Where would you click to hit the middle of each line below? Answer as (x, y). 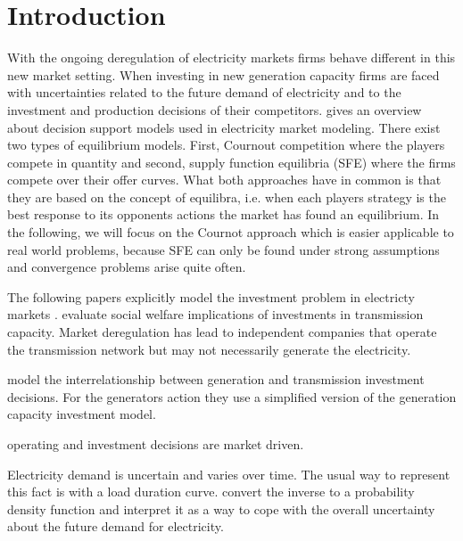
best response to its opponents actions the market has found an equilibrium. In (223, 214)
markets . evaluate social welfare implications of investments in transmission (215, 314)
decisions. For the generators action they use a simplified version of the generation (232, 396)
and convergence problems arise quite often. (127, 267)
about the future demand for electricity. (116, 526)
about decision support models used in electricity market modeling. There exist (224, 127)
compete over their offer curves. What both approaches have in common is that (224, 180)
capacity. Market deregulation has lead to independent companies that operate (222, 332)
